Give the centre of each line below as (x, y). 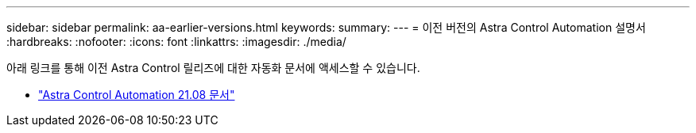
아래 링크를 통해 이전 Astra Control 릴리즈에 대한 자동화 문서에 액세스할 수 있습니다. (213, 68)
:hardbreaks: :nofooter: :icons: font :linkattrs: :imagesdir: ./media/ (176, 42)
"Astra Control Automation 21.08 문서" (137, 95)
